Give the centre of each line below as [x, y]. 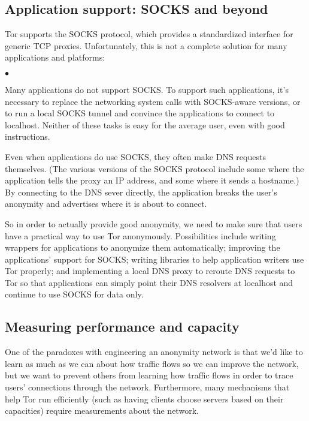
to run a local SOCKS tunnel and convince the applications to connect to [140, 113]
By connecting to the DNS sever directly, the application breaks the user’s [141, 192]
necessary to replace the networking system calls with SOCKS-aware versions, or [153, 101]
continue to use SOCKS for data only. [74, 294]
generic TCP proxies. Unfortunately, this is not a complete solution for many [146, 45]
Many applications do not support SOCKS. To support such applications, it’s [147, 89]
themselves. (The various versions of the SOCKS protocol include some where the [154, 168]
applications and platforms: [55, 57]
